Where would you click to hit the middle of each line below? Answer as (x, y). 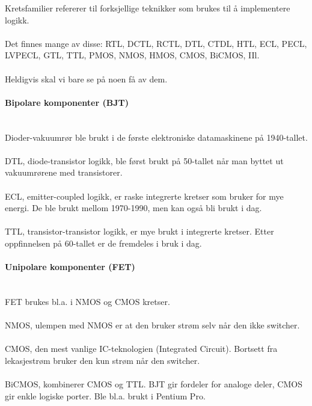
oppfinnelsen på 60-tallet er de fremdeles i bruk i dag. (103, 243)
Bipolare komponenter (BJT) (67, 102)
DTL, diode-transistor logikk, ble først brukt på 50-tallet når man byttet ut (144, 160)
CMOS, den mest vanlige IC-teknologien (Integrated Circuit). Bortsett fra (141, 349)
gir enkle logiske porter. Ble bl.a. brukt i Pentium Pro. (105, 395)
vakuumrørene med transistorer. (64, 172)
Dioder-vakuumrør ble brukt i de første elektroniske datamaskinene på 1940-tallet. (156, 137)
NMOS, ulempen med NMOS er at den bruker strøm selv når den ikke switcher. (152, 325)
